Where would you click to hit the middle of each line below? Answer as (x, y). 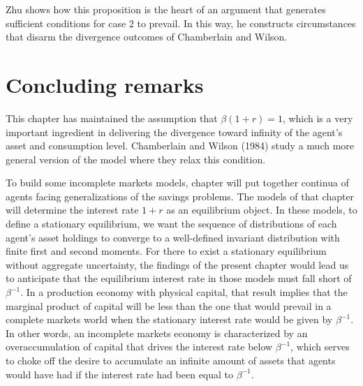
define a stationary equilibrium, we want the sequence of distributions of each (171, 224)
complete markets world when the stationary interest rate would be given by (169, 319)
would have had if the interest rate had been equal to (120, 374)
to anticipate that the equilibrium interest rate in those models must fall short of (179, 278)
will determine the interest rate (72, 210)
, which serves (320, 347)
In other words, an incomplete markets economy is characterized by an (157, 333)
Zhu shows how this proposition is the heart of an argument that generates (166, 9)
